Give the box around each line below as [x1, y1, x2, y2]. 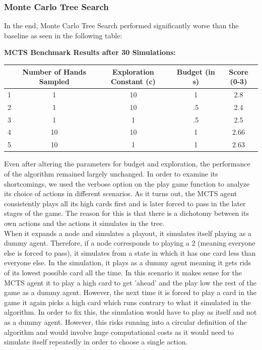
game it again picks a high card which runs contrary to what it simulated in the [4, 297, 251, 307]
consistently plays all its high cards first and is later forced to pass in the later [4, 198, 246, 208]
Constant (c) [111, 76, 156, 87]
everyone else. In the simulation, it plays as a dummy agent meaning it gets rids [4, 257, 251, 268]
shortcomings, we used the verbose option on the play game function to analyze [4, 178, 250, 189]
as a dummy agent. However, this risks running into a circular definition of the [4, 316, 247, 327]
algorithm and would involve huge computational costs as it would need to [4, 326, 234, 337]
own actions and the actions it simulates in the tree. [4, 217, 165, 228]
